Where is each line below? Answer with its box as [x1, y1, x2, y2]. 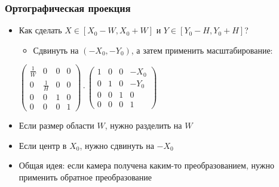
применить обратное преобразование [19, 171, 152, 183]
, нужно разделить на [105, 119, 182, 132]
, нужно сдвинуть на [79, 139, 154, 151]
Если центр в [19, 139, 67, 151]
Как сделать [19, 24, 62, 36]
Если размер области [19, 119, 94, 132]
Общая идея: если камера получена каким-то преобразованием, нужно [19, 159, 274, 172]
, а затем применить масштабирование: [131, 43, 273, 56]
